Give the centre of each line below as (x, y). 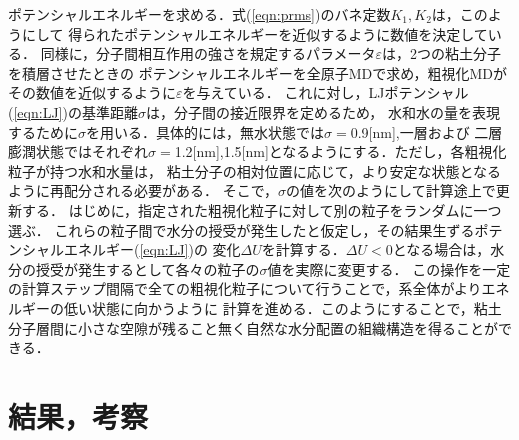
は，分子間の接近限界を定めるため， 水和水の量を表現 (322, 111)
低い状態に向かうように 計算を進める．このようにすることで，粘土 (282, 307)
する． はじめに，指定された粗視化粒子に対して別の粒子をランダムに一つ (261, 209)
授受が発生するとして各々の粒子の (147, 268)
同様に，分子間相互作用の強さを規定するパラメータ (208, 53)
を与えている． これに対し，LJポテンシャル (325, 92)
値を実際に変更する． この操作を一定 (389, 268)
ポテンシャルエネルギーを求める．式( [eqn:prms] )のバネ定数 (199, 14)
